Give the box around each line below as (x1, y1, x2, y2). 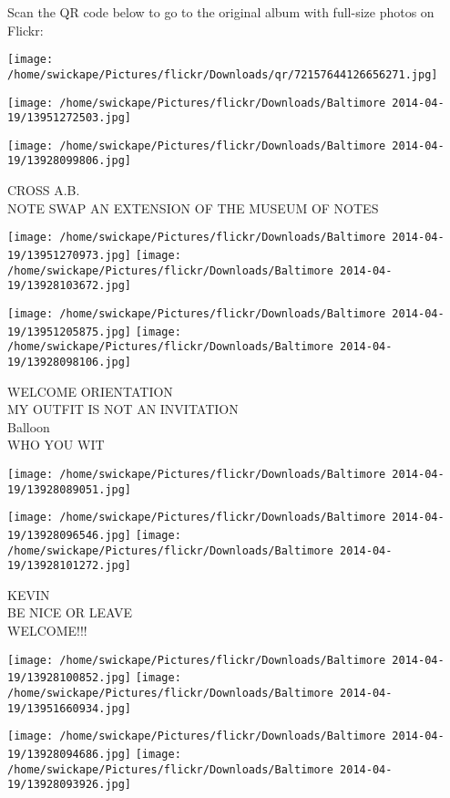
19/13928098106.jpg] (7, 355, 132, 368)
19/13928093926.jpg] (7, 778, 132, 792)
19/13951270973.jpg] (7, 248, 132, 262)
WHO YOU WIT (7, 435, 105, 454)
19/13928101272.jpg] (7, 559, 132, 573)
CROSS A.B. (7, 181, 80, 200)
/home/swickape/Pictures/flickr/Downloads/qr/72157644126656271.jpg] (7, 67, 438, 81)
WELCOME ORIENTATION (7, 381, 173, 400)
